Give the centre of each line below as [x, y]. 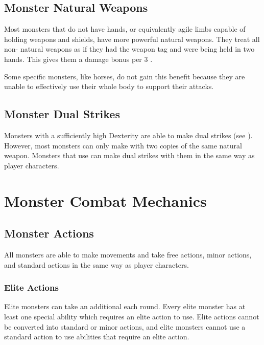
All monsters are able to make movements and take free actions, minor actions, [128, 254]
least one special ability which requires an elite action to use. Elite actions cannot [132, 316]
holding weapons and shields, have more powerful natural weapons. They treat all [132, 39]
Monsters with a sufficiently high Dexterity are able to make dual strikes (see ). [128, 135]
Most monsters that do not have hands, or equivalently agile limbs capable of [125, 29]
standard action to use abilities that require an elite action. [97, 337]
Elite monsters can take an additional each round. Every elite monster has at [125, 306]
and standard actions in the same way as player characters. [97, 264]
